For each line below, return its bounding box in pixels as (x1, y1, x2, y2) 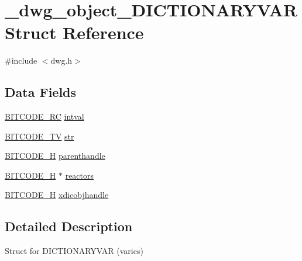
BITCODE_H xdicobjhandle (5, 189, 109, 201)
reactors (65, 169, 94, 181)
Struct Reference (5, 20, 144, 44)
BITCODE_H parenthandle (5, 149, 105, 162)
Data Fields (5, 83, 77, 101)
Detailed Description (5, 217, 133, 235)
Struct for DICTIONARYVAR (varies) (5, 245, 143, 257)
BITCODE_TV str (5, 130, 74, 142)
